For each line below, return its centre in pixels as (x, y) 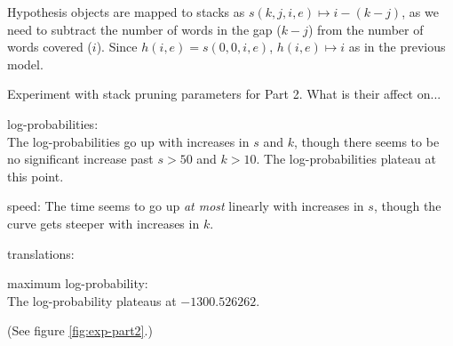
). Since (117, 47)
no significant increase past (80, 159)
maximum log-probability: (78, 283)
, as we (420, 12)
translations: (41, 253)
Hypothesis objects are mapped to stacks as (126, 12)
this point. (36, 176)
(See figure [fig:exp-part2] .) (80, 330)
